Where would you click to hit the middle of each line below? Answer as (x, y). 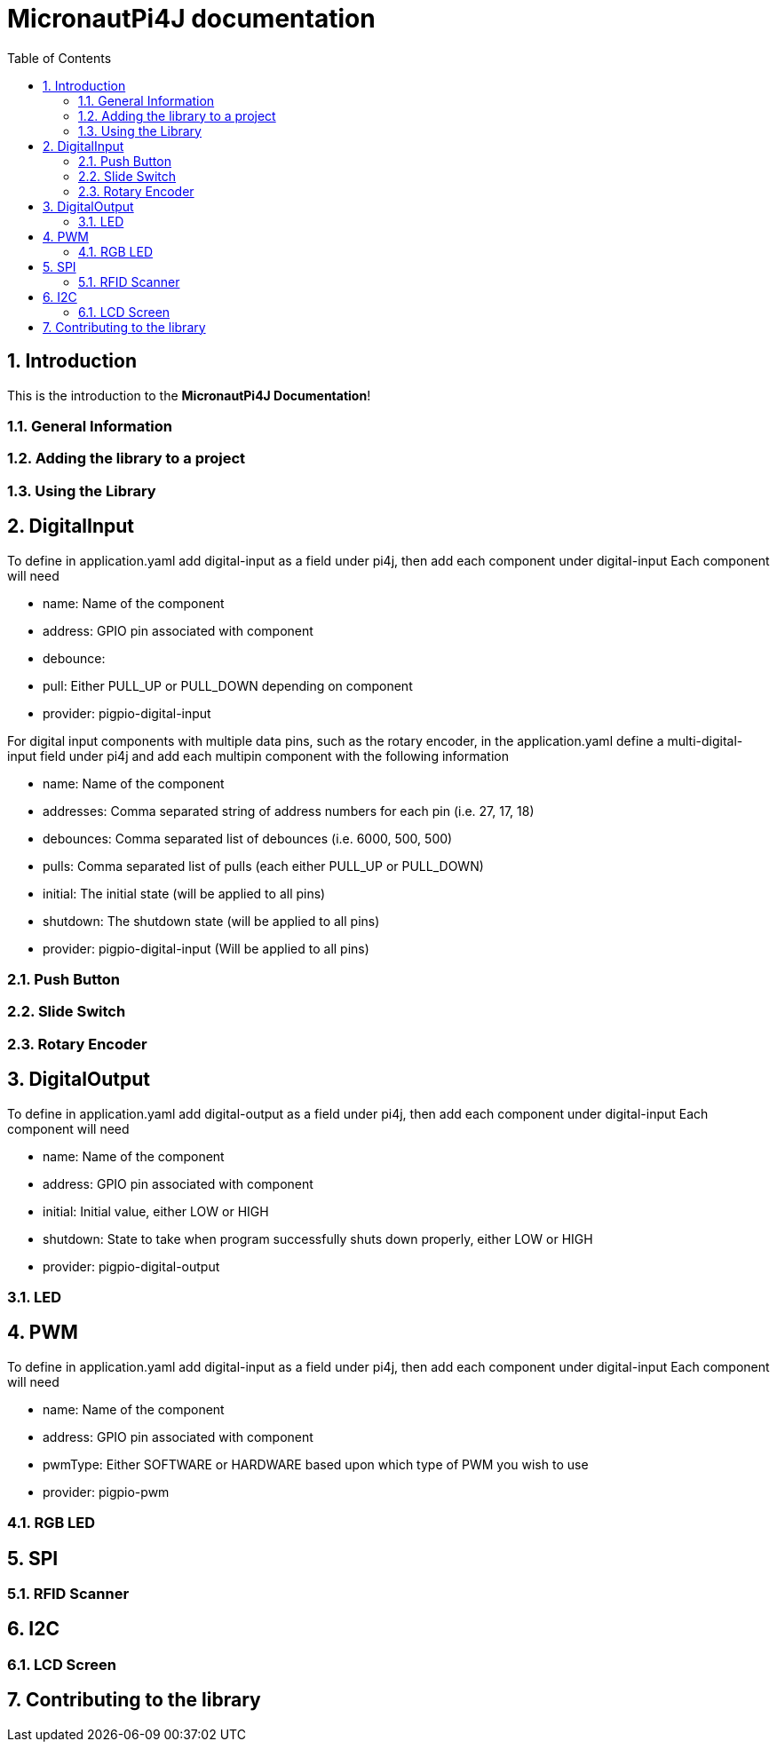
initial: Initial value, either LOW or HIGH (156, 1211)
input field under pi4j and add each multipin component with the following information (258, 756)
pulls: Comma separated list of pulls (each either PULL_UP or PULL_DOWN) (263, 866)
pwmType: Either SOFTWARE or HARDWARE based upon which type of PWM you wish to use (316, 1464)
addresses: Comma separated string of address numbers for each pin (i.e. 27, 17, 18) (289, 811)
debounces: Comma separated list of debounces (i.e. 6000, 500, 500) (248, 838)
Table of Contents (59, 58)
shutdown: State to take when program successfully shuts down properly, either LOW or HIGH (318, 1239)
